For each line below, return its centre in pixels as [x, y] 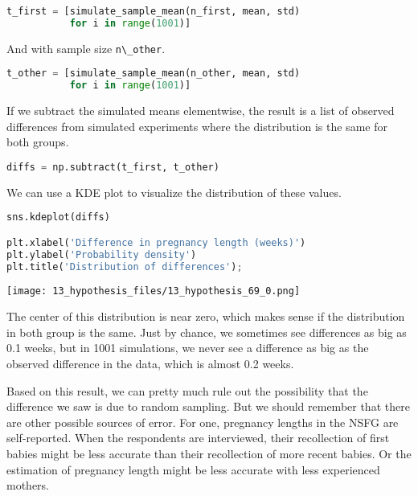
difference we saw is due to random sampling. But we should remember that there [208, 406]
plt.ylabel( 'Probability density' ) [102, 254]
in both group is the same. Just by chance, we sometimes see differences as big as [207, 332]
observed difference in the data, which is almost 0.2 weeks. [150, 363]
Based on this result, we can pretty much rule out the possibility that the [187, 390]
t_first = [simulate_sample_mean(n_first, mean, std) [154, 11]
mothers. [28, 485]
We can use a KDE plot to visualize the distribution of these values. [174, 192]
